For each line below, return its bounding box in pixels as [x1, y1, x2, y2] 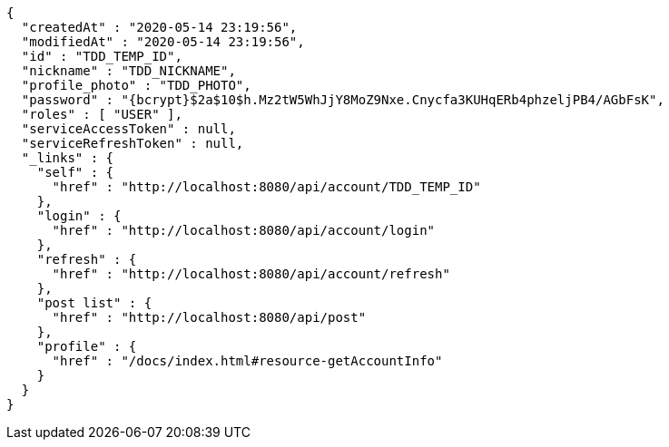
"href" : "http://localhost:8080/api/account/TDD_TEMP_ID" [52, 180, 481, 194]
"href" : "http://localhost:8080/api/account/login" [52, 223, 436, 238]
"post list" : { [36, 296, 152, 310]
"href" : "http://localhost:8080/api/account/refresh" [52, 267, 450, 281]
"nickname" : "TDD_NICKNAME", [21, 63, 236, 78]
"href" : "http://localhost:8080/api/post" [52, 310, 367, 325]
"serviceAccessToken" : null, [21, 121, 236, 136]
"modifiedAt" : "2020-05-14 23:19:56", [21, 34, 305, 49]
